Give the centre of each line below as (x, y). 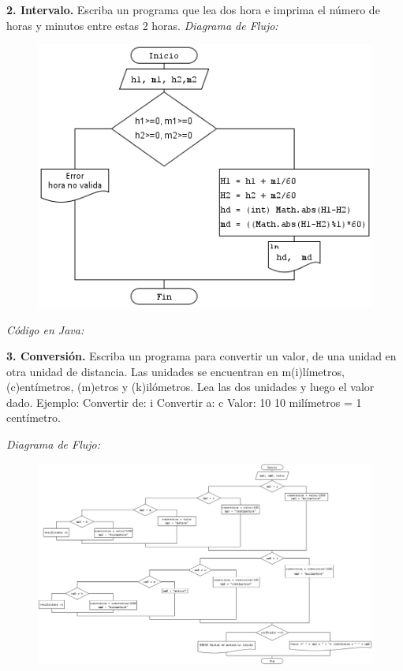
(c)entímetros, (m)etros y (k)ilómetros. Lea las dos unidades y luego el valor (190, 387)
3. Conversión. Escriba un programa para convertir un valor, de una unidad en (201, 356)
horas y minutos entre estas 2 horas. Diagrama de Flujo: (142, 25)
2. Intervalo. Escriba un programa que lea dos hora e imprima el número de (193, 9)
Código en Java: (45, 329)
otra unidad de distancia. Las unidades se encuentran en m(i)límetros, (175, 371)
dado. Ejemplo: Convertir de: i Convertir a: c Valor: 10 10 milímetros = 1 (184, 402)
